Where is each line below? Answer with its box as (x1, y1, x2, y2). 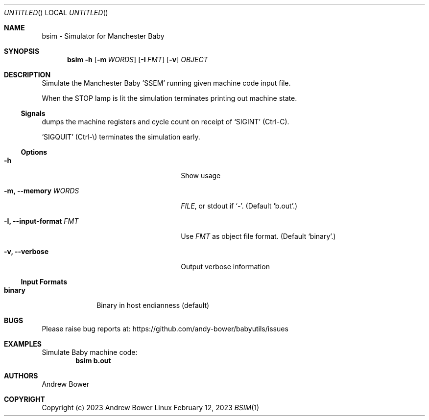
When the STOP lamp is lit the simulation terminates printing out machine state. (42, 94, 297, 102)
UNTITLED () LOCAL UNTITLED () (4, 8, 108, 17)
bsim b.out (75, 356, 111, 365)
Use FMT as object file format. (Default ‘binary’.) (181, 232, 336, 240)
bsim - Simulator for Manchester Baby (42, 32, 165, 40)
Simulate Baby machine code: (42, 348, 138, 356)
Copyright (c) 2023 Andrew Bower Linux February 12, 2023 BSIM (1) (42, 403, 260, 412)
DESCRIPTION (4, 70, 51, 79)
